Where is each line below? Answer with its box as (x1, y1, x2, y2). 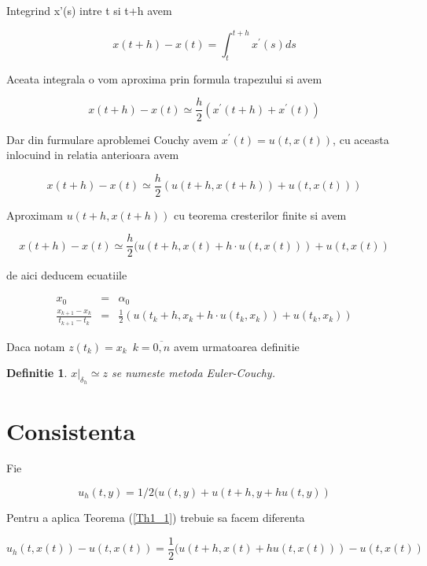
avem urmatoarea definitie (173, 338, 300, 354)
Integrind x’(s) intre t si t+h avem (6, 2, 172, 18)
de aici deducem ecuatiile (6, 267, 127, 283)
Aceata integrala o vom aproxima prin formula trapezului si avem (6, 70, 322, 87)
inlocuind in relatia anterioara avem (6, 146, 179, 163)
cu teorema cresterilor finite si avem (174, 206, 347, 223)
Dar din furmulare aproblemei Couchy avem (6, 131, 219, 147)
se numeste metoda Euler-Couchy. (112, 364, 275, 381)
